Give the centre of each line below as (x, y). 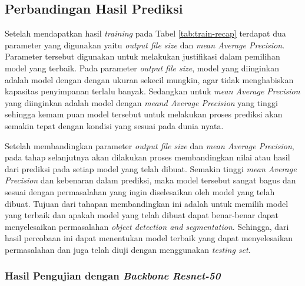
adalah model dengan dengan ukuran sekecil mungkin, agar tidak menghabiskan (149, 79)
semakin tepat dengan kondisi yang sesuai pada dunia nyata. (114, 125)
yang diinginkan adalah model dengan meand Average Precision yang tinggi (141, 102)
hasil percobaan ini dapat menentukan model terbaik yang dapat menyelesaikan (149, 238)
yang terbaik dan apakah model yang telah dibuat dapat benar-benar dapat (142, 215)
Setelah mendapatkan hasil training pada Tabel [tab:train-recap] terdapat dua (145, 33)
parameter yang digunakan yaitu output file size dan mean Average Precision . (145, 45)
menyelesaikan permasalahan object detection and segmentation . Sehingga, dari (147, 226)
